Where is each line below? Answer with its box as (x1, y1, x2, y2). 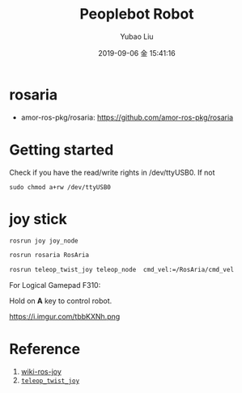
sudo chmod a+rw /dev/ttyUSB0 (9, 183, 112, 191)
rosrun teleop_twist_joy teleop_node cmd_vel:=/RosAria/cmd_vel (9, 266, 234, 274)
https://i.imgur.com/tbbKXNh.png (9, 312, 121, 322)
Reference (9, 340, 80, 358)
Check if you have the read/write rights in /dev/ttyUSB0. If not (9, 167, 215, 177)
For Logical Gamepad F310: (9, 281, 101, 290)
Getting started (9, 141, 114, 158)
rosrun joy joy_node (9, 236, 79, 245)
